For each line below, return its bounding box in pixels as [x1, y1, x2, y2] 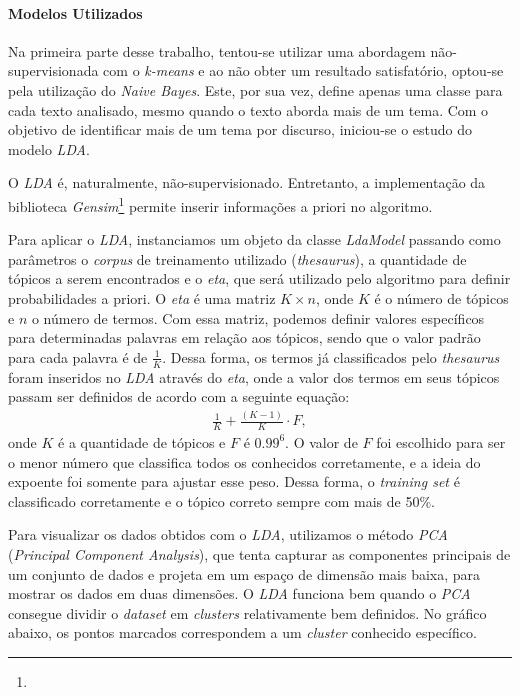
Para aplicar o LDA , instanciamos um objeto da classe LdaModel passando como [8, 229, 501, 250]
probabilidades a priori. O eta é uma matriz [8, 287, 276, 308]
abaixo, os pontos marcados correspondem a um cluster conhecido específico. [8, 622, 477, 643]
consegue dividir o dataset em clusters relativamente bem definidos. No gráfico [8, 602, 487, 623]
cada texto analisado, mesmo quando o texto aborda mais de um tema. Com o [8, 99, 489, 120]
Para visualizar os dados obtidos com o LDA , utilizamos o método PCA [8, 524, 448, 545]
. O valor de [285, 431, 358, 452]
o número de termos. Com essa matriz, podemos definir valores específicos [31, 307, 485, 328]
